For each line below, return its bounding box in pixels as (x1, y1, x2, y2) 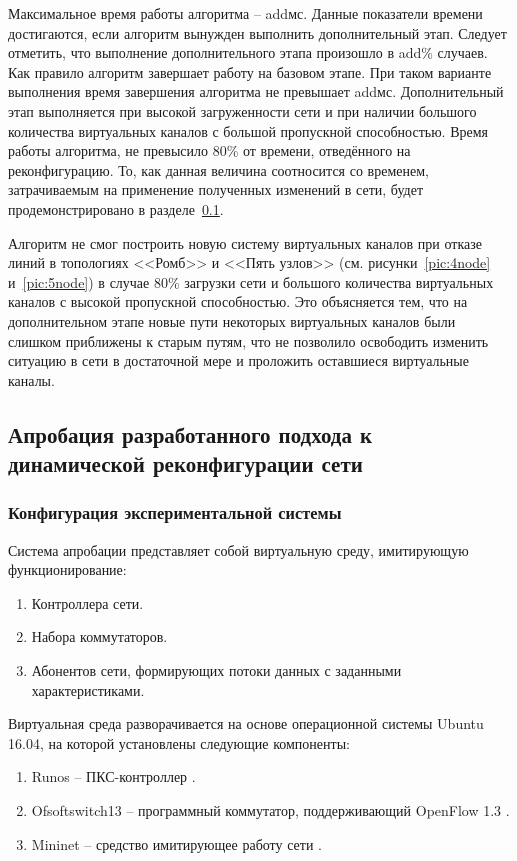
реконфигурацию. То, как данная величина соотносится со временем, (8, 159, 429, 180)
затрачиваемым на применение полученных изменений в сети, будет (8, 179, 424, 200)
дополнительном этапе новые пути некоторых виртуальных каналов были (8, 310, 456, 331)
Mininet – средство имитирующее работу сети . (31, 833, 322, 854)
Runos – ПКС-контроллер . (31, 766, 196, 787)
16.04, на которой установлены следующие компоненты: (8, 732, 350, 753)
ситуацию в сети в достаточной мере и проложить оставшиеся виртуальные (8, 350, 469, 371)
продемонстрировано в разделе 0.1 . (8, 198, 224, 219)
